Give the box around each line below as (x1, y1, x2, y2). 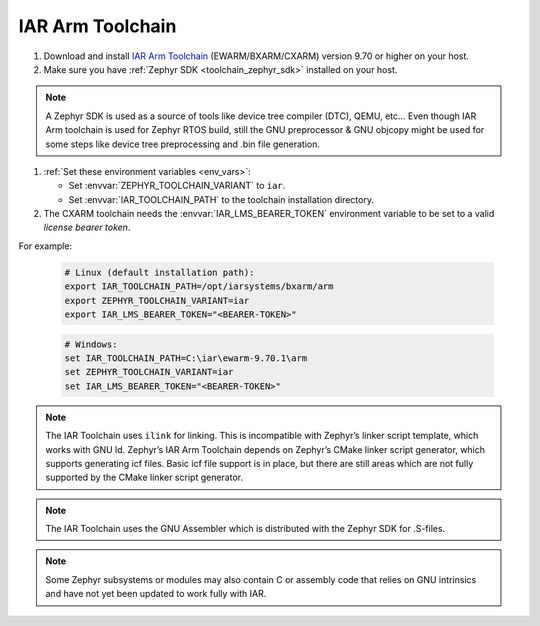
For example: (18, 240, 73, 252)
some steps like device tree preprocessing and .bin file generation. (45, 138, 320, 150)
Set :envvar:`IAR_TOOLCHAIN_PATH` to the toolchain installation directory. (68, 193, 375, 205)
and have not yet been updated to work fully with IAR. (45, 588, 267, 600)
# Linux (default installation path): (64, 266, 255, 278)
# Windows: (64, 338, 118, 350)
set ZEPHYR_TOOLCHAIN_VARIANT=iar (64, 366, 234, 378)
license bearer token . (43, 221, 131, 234)
